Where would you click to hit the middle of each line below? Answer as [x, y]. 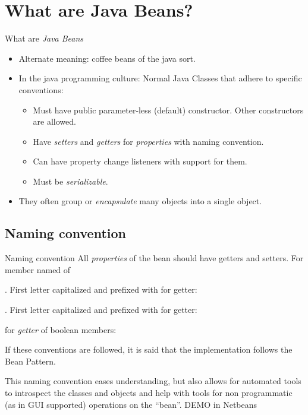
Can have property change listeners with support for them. [140, 161]
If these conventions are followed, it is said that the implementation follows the [149, 349]
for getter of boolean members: [61, 329]
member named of [38, 269]
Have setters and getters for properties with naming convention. [148, 141]
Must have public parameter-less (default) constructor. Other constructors [168, 110]
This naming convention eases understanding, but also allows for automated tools [153, 381]
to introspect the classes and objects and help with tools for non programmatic [149, 393]
